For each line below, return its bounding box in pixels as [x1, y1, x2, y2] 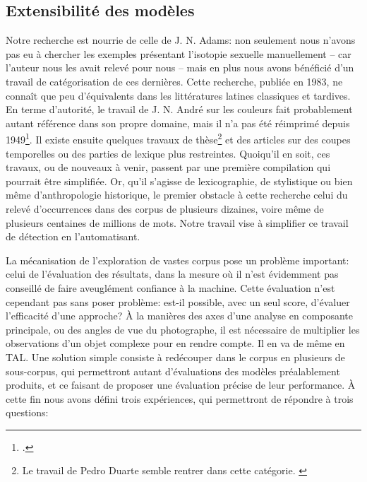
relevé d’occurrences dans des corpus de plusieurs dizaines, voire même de [6, 201, 324, 216]
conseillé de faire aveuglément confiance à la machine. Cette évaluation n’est [6, 280, 335, 295]
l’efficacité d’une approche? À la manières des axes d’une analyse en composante [6, 308, 353, 323]
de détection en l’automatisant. [6, 229, 140, 244]
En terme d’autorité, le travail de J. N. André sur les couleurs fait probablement [6, 102, 353, 117]
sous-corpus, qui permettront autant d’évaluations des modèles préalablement [6, 363, 340, 378]
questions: [6, 405, 49, 420]
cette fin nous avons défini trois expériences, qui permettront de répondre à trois [6, 391, 354, 406]
